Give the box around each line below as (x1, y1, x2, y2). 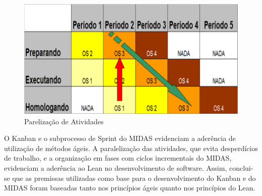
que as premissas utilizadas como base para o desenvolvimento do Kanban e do (12, 172, 256, 183)
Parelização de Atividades (24, 116, 104, 126)
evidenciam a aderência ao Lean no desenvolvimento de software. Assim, (4, 162, 227, 173)
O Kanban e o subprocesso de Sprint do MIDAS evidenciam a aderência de (4, 133, 236, 143)
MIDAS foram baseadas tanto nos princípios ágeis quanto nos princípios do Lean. (4, 182, 255, 193)
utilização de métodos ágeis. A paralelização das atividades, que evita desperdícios (4, 142, 258, 153)
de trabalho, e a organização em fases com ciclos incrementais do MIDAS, (4, 153, 232, 163)
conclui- (229, 162, 253, 173)
